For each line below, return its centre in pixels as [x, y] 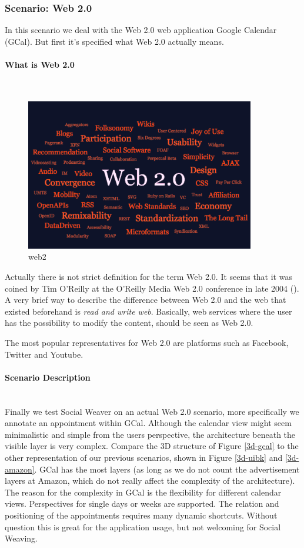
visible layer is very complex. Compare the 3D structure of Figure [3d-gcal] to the [152, 446]
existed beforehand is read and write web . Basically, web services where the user [148, 311]
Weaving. [21, 538]
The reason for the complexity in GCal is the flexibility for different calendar [143, 492]
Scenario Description [48, 377]
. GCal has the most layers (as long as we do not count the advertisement [167, 469]
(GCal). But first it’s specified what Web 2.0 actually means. [114, 41]
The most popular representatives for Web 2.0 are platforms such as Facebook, [147, 343]
